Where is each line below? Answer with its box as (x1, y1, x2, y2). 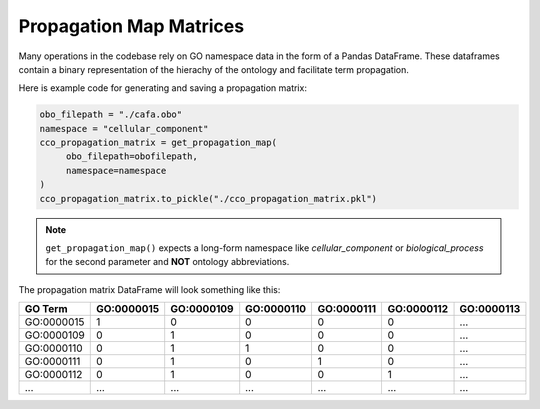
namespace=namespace (65, 165, 167, 176)
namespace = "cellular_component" (39, 123, 209, 134)
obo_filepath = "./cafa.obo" (39, 109, 183, 120)
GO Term (24, 302, 69, 316)
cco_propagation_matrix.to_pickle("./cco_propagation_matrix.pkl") (39, 193, 378, 204)
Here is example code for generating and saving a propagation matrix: (18, 82, 307, 94)
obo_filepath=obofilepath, (65, 151, 199, 162)
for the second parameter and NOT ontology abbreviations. (45, 256, 290, 268)
